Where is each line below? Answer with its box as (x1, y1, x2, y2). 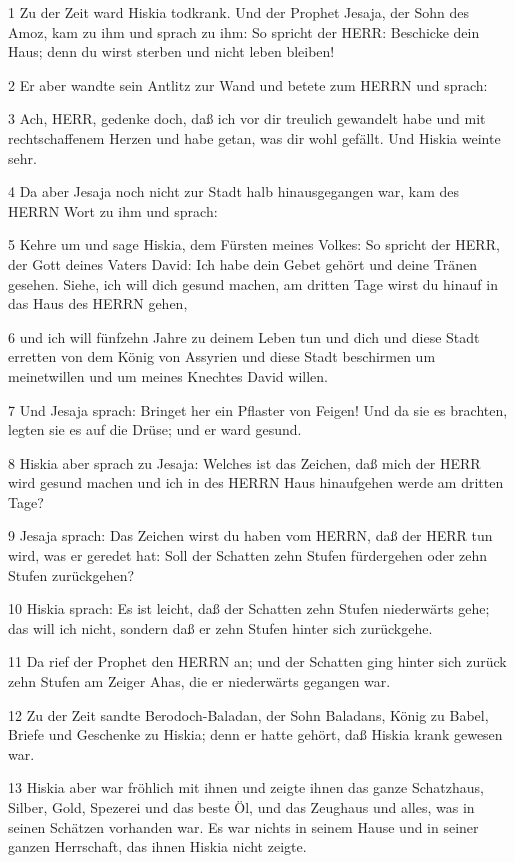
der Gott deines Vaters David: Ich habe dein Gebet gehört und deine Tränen (8, 253, 477, 274)
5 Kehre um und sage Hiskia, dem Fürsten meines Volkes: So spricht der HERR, (8, 234, 500, 255)
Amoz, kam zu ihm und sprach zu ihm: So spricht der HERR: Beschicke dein (8, 21, 480, 42)
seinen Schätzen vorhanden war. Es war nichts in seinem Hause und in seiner (8, 816, 479, 837)
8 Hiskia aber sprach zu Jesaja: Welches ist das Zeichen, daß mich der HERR (8, 452, 481, 473)
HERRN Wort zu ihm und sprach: (8, 200, 218, 221)
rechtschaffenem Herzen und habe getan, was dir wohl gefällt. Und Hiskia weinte (8, 127, 501, 148)
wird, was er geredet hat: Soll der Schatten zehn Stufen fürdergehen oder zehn (8, 545, 488, 566)
